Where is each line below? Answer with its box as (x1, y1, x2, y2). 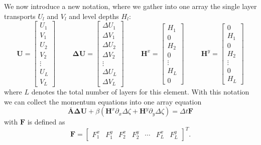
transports (4, 10, 36, 21)
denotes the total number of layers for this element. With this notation (31, 86, 249, 97)
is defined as (27, 116, 65, 127)
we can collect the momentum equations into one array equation (4, 96, 202, 106)
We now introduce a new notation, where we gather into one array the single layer (4, 1, 257, 11)
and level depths (69, 10, 119, 21)
